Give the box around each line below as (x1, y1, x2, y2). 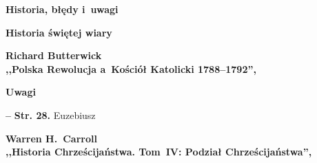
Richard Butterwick (6, 48, 102, 63)
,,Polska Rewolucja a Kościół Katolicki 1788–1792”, (6, 61, 256, 76)
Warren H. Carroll (6, 131, 97, 145)
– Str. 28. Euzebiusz (6, 107, 96, 122)
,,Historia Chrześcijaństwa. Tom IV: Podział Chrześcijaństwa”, (6, 144, 312, 159)
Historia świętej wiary (6, 25, 112, 39)
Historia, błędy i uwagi (6, 2, 119, 16)
